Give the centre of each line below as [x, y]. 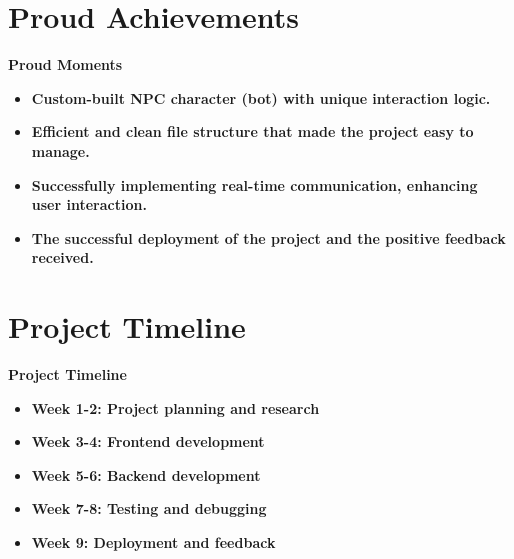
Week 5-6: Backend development [146, 474]
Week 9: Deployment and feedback [153, 541]
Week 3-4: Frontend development [148, 441]
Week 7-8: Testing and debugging [149, 508]
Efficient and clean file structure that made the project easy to [252, 131]
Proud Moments [65, 64]
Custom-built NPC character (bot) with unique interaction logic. [261, 97]
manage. [60, 150]
